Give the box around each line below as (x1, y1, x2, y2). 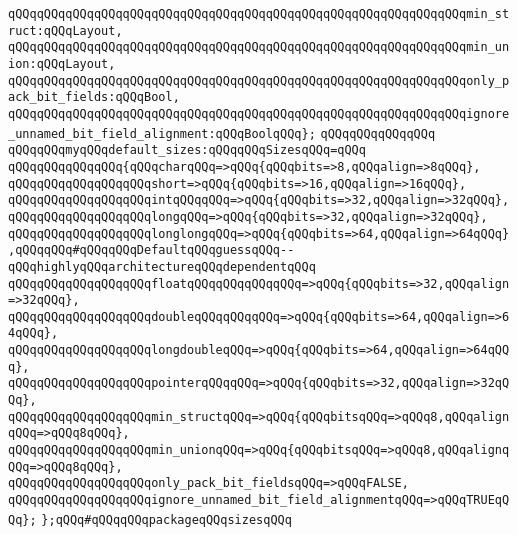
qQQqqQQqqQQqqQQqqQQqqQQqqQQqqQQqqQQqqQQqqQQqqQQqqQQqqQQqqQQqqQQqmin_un (8, 40, 510, 55)
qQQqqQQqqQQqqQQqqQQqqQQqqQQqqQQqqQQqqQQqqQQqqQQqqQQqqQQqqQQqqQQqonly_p (8, 73, 510, 88)
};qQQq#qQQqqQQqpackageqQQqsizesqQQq (41, 512, 292, 527)
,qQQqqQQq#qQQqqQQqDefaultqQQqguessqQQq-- (8, 243, 295, 258)
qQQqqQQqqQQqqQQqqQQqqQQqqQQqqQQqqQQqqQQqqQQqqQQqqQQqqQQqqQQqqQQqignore (8, 106, 510, 121)
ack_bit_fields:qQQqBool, (8, 90, 180, 105)
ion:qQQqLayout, (8, 56, 116, 71)
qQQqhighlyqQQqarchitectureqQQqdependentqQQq (8, 259, 316, 274)
